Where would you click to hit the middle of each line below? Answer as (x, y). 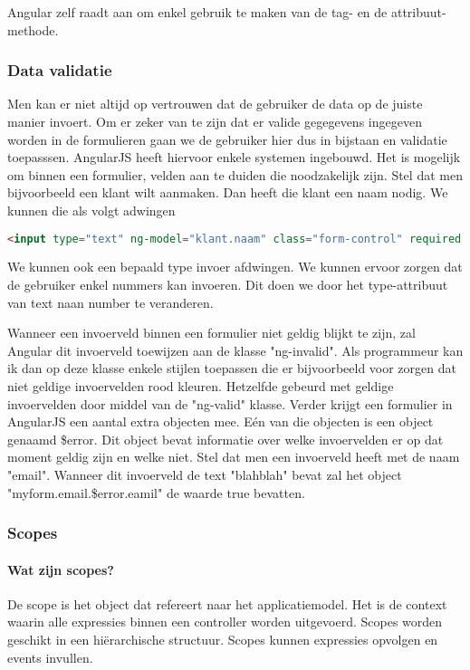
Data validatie (60, 70)
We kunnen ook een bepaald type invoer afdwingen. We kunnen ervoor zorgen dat (235, 267)
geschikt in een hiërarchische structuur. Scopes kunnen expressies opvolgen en (223, 639)
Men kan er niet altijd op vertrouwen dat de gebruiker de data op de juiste (215, 104)
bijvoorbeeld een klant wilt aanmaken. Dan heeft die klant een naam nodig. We (228, 192)
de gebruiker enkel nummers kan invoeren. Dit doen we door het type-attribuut (228, 285)
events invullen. (50, 657)
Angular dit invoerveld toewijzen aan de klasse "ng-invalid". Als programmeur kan (235, 350)
